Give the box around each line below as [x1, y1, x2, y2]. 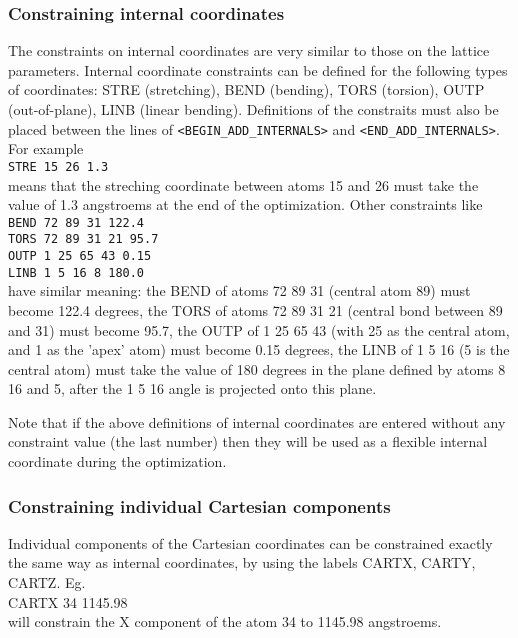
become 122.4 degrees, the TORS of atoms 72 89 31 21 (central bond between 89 [8, 299, 503, 320]
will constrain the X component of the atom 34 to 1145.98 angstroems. [8, 611, 442, 632]
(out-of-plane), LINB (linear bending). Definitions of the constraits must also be [8, 99, 499, 119]
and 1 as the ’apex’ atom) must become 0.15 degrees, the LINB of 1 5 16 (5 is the [8, 339, 510, 360]
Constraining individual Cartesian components [8, 493, 391, 518]
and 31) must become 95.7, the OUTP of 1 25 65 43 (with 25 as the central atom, [8, 319, 510, 340]
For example [8, 138, 84, 159]
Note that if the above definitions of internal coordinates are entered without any [8, 411, 506, 432]
